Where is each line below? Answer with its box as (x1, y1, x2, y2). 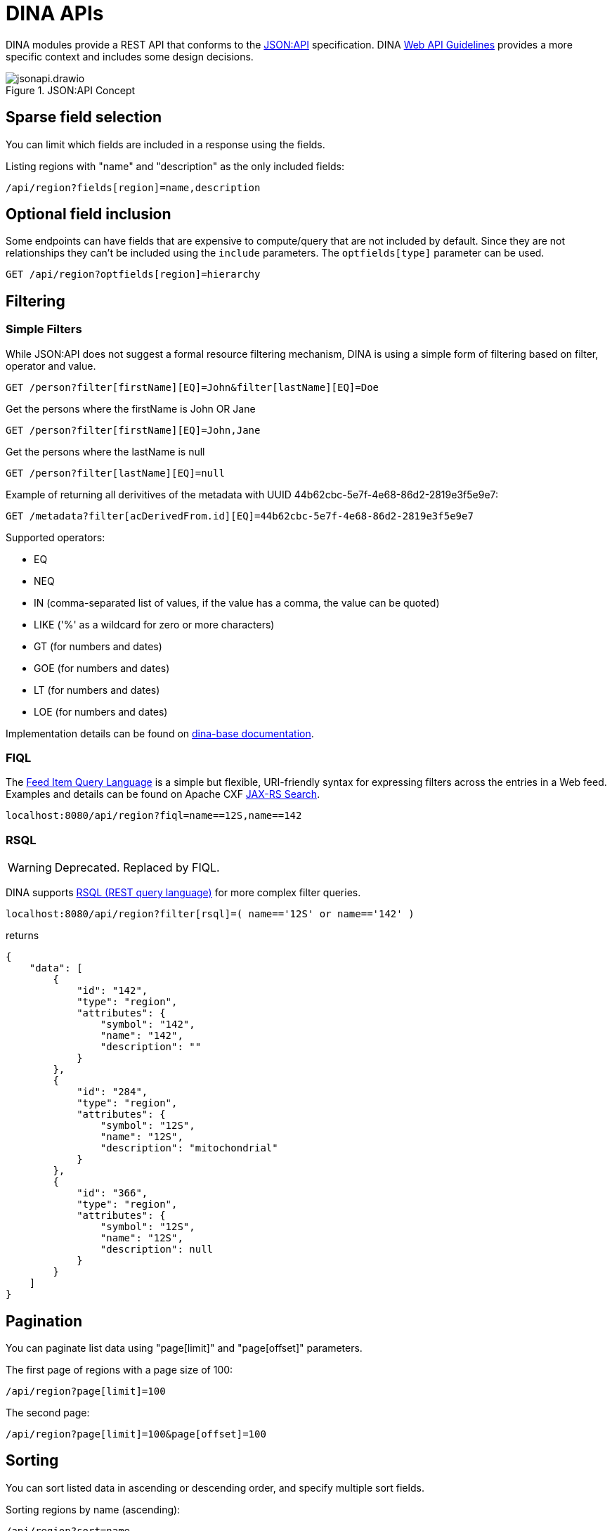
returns (6, 929, 39, 942)
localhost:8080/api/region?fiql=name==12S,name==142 (6, 810, 302, 822)
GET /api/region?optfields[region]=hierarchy (6, 269, 261, 280)
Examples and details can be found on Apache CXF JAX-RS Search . (6, 788, 320, 801)
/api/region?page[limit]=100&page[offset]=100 (6, 1428, 266, 1440)
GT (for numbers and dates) (34, 640, 162, 652)
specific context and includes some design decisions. (6, 50, 254, 63)
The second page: (6, 1407, 90, 1419)
